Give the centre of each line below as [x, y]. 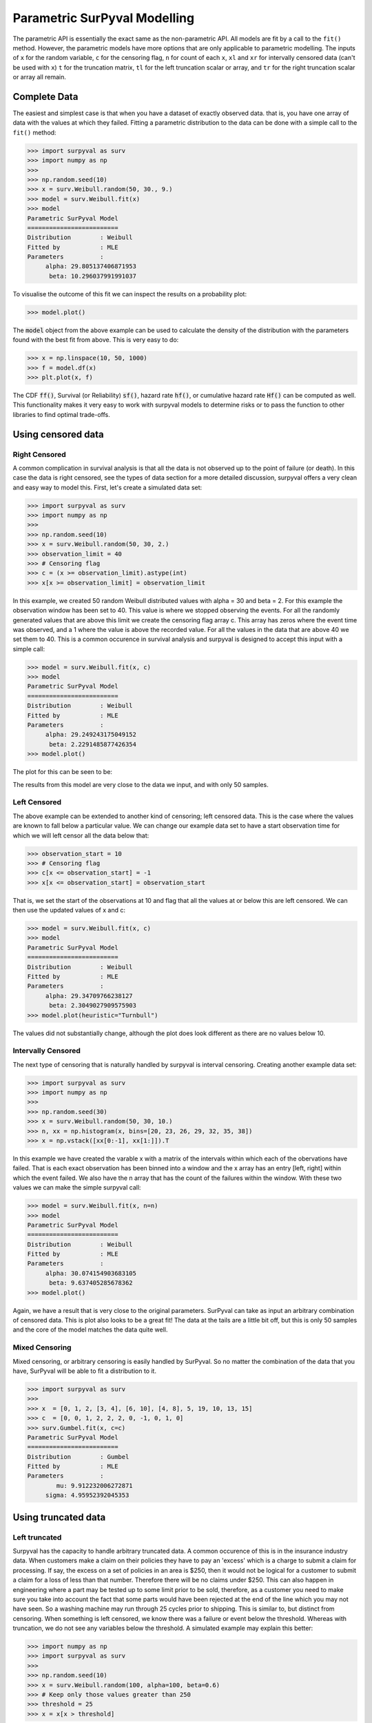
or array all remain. [40, 77]
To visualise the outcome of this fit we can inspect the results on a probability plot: [130, 294]
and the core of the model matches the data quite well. [90, 1329]
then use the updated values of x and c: [69, 910]
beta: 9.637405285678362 [91, 1283]
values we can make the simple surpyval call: [77, 1187]
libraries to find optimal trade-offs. [61, 414]
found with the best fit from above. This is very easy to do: [96, 340]
